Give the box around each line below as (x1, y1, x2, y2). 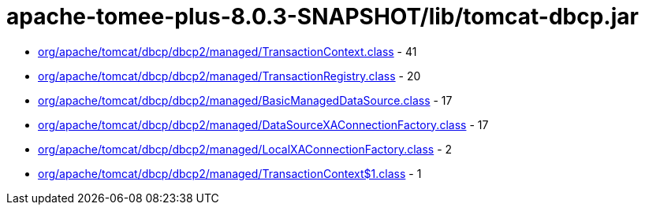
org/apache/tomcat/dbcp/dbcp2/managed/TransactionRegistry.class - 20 (38, 68, 421, 83)
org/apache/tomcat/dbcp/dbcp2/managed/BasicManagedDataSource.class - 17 (38, 93, 453, 107)
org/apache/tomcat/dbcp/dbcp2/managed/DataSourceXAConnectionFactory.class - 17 (38, 117, 489, 131)
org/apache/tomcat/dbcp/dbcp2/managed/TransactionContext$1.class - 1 (38, 166, 422, 180)
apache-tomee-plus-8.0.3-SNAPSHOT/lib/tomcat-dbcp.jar (6, 3, 639, 30)
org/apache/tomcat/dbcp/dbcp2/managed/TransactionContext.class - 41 (38, 44, 417, 58)
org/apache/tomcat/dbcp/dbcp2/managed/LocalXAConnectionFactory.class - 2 (38, 142, 453, 156)
